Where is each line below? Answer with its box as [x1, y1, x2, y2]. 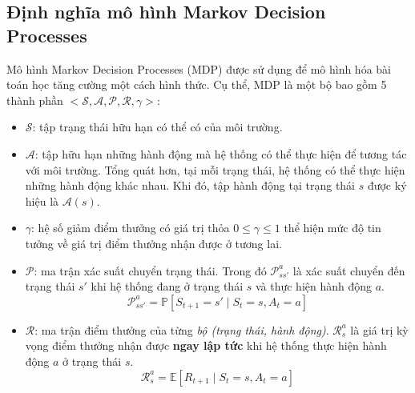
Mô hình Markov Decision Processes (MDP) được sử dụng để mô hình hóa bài [6, 60, 391, 77]
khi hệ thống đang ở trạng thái [91, 278, 244, 295]
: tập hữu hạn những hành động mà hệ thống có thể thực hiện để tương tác [34, 145, 407, 162]
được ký [367, 177, 407, 194]
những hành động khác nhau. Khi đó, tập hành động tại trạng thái [25, 177, 356, 194]
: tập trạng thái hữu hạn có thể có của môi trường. [32, 118, 283, 135]
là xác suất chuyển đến [292, 262, 405, 279]
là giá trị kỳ [350, 321, 409, 338]
